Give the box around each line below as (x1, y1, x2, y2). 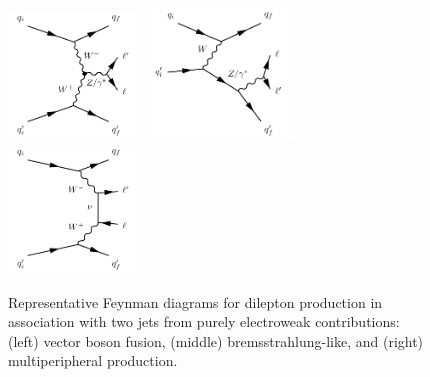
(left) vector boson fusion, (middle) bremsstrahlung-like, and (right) (8, 330, 424, 351)
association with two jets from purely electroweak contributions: (8, 311, 400, 332)
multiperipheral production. (8, 350, 178, 371)
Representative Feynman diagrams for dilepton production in (8, 291, 383, 312)
